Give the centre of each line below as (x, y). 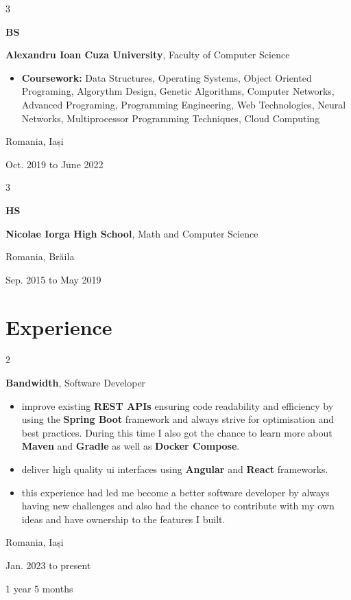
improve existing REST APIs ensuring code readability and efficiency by (178, 405)
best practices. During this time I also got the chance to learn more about (177, 432)
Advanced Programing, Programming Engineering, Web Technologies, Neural (184, 104)
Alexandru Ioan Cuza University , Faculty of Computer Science (148, 55)
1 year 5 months (39, 588)
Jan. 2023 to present (48, 565)
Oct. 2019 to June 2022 (55, 164)
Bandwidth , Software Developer (76, 383)
